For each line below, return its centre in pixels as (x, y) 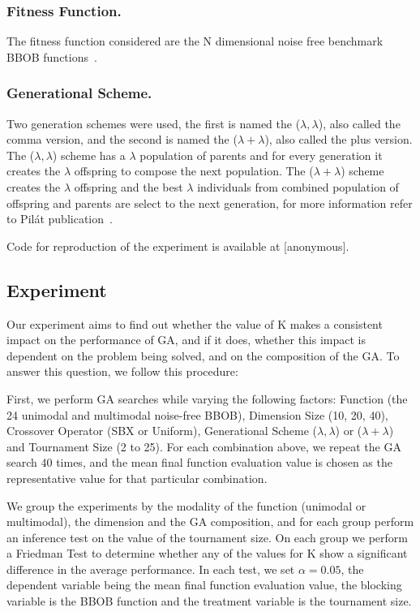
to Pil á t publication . (60, 219)
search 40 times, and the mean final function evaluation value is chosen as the (199, 462)
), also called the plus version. (339, 139)
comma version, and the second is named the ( (122, 139)
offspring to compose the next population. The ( (194, 171)
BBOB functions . (52, 56)
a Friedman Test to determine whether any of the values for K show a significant (207, 553)
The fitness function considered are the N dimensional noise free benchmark (195, 41)
